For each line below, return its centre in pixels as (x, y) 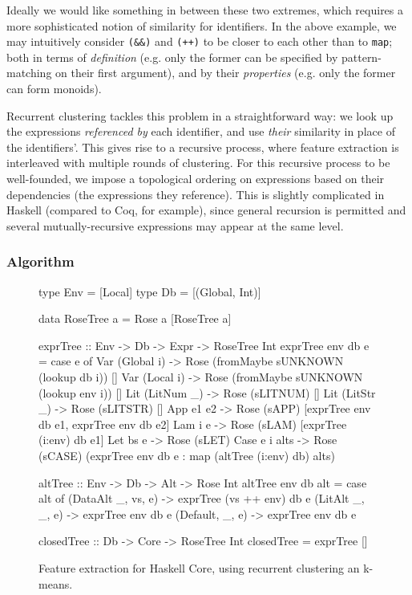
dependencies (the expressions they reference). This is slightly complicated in (196, 194)
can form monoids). (54, 89)
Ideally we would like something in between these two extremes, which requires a (205, 10)
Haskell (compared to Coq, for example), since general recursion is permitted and (206, 210)
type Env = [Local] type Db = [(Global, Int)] (150, 291)
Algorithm (40, 261)
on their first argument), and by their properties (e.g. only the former (226, 73)
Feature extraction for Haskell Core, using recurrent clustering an (199, 567)
